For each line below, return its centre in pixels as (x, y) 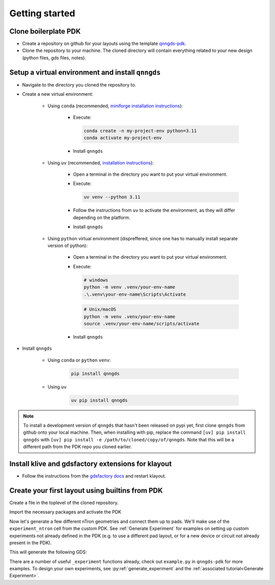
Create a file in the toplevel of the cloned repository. (64, 503)
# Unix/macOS (100, 310)
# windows (96, 280)
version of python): (67, 245)
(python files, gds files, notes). (54, 58)
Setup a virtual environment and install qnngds (85, 72)
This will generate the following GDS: (48, 552)
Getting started (42, 13)
